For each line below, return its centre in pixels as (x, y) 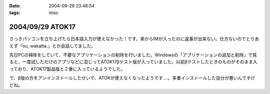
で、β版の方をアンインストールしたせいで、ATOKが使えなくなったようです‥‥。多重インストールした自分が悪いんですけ (132, 78)
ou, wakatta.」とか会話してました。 (59, 46)
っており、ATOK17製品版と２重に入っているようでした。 (67, 69)
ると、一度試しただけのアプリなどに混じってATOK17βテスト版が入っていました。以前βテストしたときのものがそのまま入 (133, 62)
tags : (15, 13)
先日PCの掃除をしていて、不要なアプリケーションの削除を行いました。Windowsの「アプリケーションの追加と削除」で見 (133, 55)
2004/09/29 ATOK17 (42, 27)
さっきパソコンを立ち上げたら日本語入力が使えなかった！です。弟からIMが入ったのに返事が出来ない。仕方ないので (128, 39)
